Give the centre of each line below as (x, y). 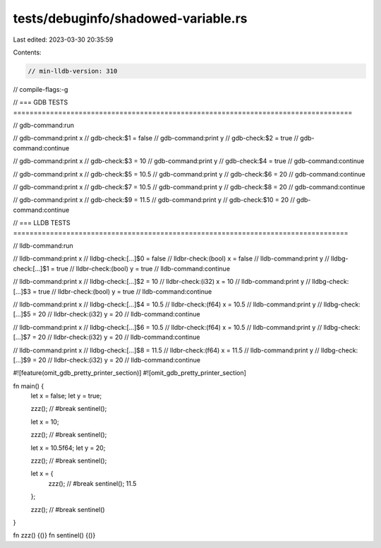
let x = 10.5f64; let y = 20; (68, 448)
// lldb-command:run (43, 245)
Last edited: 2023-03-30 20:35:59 (63, 40)
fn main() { (29, 386)
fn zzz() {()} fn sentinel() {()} (54, 535)
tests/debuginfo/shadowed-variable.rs (130, 18)
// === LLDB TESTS (42, 223)
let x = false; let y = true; (66, 396)
